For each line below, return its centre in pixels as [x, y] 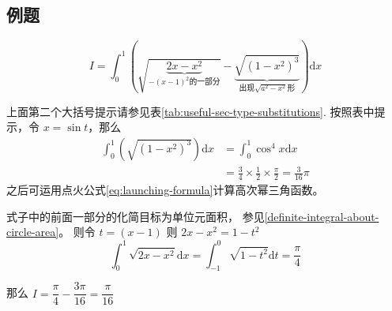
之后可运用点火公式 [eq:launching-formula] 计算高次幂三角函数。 [165, 190]
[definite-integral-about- [322, 216]
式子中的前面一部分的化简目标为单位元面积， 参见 [136, 216]
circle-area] [33, 232]
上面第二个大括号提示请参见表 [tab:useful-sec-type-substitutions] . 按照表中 [190, 111]
